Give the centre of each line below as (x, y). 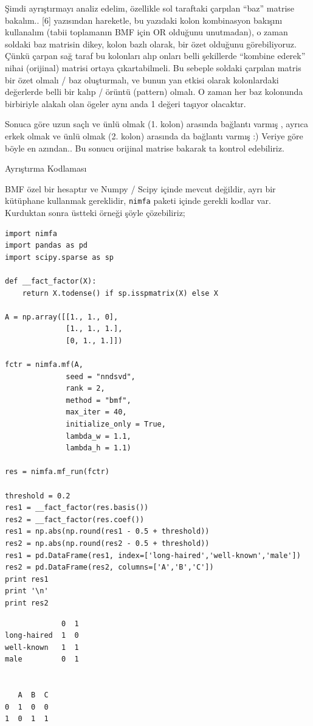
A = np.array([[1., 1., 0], (62, 317)
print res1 (27, 579)
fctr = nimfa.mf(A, (44, 365)
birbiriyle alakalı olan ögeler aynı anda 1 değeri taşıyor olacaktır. (126, 103)
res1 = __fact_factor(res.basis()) (77, 508)
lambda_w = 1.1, (98, 436)
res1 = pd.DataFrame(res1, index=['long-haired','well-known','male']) (153, 555)
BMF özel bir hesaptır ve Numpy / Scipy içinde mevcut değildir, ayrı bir (140, 188)
